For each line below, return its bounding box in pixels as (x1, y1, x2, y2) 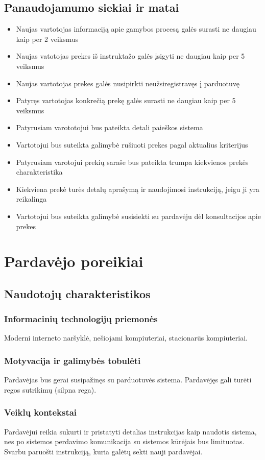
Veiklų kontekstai (4, 406, 77, 419)
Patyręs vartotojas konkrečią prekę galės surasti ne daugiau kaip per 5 (16, 95, 236, 106)
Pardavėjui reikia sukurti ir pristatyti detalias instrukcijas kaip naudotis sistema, (4, 426, 257, 437)
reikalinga (16, 193, 47, 204)
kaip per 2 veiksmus (16, 33, 79, 44)
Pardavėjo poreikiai (4, 251, 143, 272)
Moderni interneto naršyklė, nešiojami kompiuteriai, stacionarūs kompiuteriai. (4, 332, 248, 343)
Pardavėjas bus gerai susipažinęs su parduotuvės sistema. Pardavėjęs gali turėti (4, 374, 252, 385)
